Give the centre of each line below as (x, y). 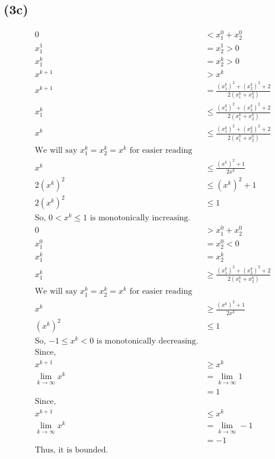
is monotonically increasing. (140, 218)
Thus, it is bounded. (71, 450)
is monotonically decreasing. (147, 341)
